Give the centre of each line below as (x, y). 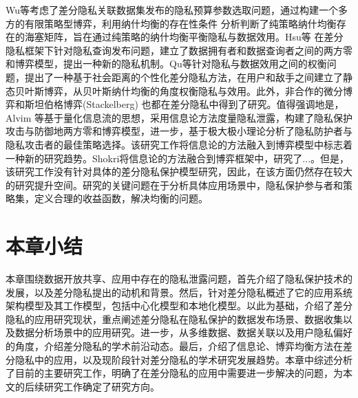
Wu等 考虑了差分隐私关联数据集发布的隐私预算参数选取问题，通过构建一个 (172, 10)
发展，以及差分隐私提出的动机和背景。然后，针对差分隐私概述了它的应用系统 (179, 292)
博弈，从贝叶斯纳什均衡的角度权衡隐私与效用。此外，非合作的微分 (193, 90)
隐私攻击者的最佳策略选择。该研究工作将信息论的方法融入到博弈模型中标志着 (179, 144)
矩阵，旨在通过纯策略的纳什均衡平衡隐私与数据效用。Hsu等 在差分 (193, 37)
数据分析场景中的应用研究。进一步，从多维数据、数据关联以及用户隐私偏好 (183, 332)
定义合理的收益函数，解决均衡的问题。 (121, 198)
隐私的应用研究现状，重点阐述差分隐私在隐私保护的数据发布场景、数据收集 (174, 319)
